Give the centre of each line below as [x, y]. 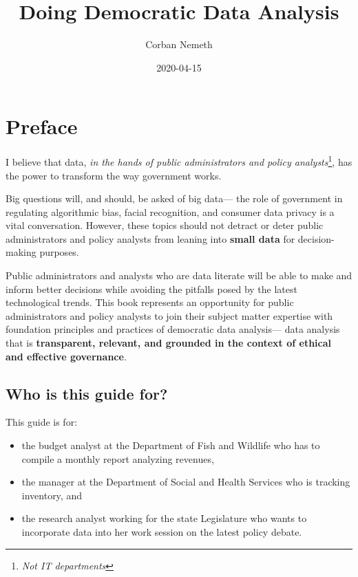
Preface [42, 126]
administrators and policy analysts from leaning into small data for [150, 238]
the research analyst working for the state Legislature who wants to [164, 518]
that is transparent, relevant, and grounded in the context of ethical [169, 343]
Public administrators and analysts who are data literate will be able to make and [179, 275]
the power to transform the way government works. [114, 175]
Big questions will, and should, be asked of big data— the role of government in [174, 198]
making [21, 252]
